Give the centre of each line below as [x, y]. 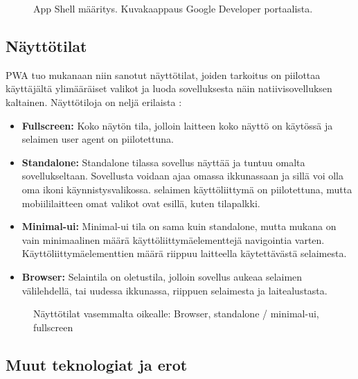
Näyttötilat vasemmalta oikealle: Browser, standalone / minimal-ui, [176, 314]
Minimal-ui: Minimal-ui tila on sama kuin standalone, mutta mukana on [179, 226]
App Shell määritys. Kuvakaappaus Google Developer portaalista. [173, 8]
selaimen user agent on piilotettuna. [98, 139]
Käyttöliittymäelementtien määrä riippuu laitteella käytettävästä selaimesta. [184, 253]
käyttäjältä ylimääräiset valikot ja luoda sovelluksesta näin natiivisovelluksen [169, 88]
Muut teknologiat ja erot [97, 364]
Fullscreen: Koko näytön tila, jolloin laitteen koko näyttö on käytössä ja [177, 125]
